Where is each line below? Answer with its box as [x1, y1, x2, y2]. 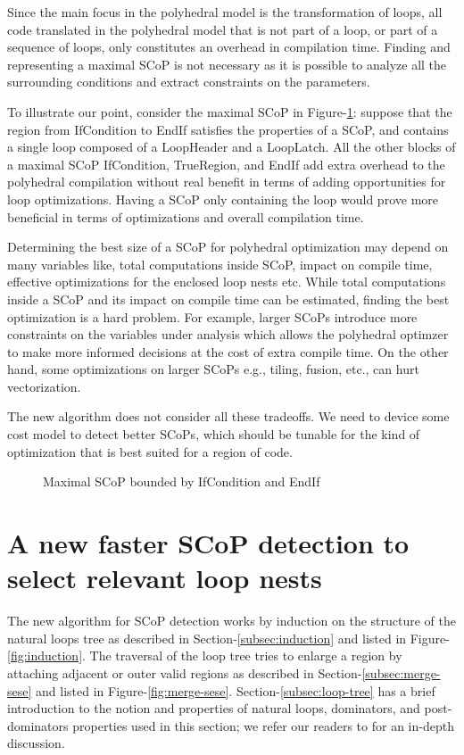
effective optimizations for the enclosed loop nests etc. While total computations [7, 272, 446, 291]
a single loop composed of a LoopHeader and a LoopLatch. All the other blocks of [7, 137, 456, 156]
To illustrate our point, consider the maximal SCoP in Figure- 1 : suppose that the [7, 102, 452, 120]
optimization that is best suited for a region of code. [7, 442, 293, 460]
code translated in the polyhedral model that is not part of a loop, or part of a [7, 20, 438, 38]
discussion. [7, 734, 65, 752]
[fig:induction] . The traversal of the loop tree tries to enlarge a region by [7, 646, 402, 665]
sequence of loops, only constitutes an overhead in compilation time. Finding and [7, 37, 451, 56]
